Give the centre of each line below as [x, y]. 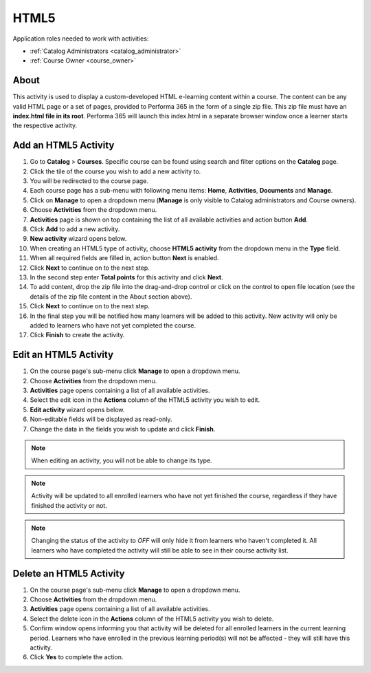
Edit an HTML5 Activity [63, 355]
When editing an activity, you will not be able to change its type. [122, 460]
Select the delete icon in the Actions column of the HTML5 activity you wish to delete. [152, 619]
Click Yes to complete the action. [77, 657]
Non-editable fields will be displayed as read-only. [101, 419]
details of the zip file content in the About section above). [111, 297]
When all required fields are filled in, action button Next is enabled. [124, 258]
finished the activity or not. [69, 505]
